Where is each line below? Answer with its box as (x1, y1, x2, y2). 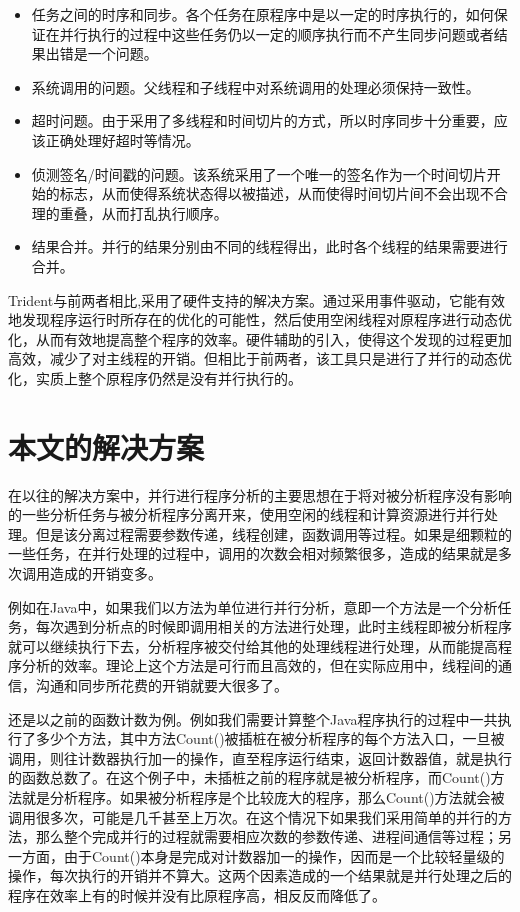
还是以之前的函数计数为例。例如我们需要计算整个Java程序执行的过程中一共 (8, 708, 498, 729)
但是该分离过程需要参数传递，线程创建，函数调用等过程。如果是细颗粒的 (35, 523, 512, 544)
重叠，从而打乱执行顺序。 (59, 202, 228, 223)
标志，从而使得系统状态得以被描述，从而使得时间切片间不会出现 (59, 183, 480, 204)
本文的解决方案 (8, 426, 205, 467)
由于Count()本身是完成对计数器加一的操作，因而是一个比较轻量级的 (63, 845, 505, 866)
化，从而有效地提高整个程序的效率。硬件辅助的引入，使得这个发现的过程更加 (8, 328, 512, 349)
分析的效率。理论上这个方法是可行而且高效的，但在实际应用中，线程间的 (21, 655, 498, 676)
